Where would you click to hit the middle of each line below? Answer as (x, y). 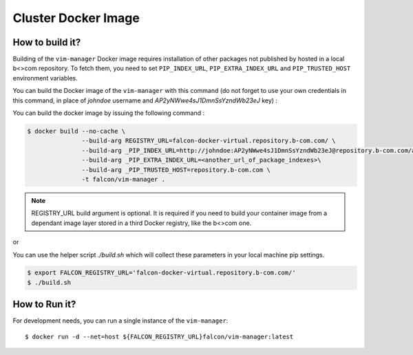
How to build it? (47, 42)
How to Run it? (44, 304)
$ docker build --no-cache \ (76, 131)
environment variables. (45, 78)
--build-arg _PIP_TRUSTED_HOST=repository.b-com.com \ (176, 170)
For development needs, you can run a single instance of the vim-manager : (120, 321)
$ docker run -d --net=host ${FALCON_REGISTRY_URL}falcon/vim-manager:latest (159, 336)
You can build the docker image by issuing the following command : (109, 113)
